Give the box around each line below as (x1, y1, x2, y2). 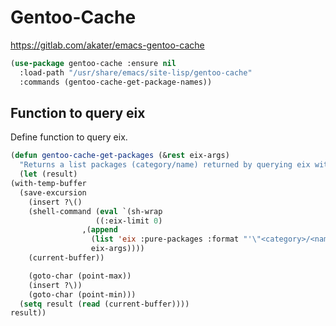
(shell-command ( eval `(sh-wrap (28, 206, 163, 216)
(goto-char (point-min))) (28, 289, 137, 300)
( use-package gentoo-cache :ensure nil (10, 58, 177, 68)
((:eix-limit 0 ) (95, 216, 163, 226)
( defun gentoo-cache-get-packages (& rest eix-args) (10, 151, 230, 161)
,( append (81, 225, 118, 235)
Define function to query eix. (10, 131, 128, 143)
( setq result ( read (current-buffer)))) (19, 299, 190, 309)
